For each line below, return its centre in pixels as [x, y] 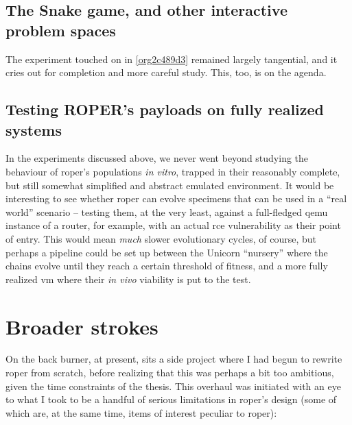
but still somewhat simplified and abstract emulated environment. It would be [170, 185]
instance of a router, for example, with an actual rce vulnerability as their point [173, 225]
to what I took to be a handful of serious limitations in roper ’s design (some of [171, 399]
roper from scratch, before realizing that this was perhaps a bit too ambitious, [170, 373]
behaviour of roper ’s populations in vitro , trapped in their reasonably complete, [173, 171]
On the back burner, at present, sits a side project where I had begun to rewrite [174, 359]
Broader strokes [82, 326]
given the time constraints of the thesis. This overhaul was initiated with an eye [173, 386]
